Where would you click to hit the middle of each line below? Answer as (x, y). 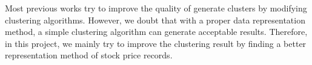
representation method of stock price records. (89, 55)
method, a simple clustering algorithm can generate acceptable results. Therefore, (156, 32)
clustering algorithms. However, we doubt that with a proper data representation (155, 20)
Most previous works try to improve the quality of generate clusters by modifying (156, 8)
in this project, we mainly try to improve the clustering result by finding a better (156, 43)
